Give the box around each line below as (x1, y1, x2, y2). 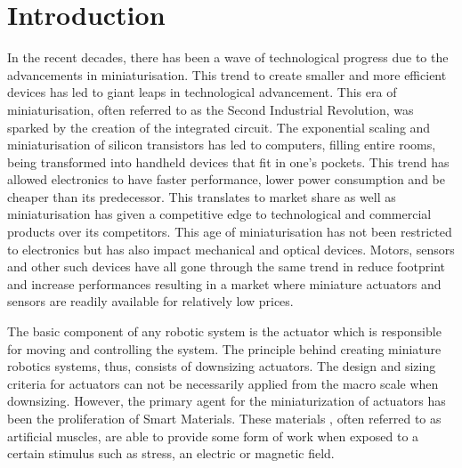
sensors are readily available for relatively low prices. (7, 292, 294, 311)
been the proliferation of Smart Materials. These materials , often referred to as (7, 409, 442, 427)
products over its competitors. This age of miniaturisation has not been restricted (7, 222, 452, 241)
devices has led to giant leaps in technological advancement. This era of (7, 83, 397, 101)
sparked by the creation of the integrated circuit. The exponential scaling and (7, 117, 431, 136)
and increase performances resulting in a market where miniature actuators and (7, 274, 442, 293)
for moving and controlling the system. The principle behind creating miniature (7, 339, 442, 358)
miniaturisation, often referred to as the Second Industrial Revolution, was (7, 100, 414, 118)
